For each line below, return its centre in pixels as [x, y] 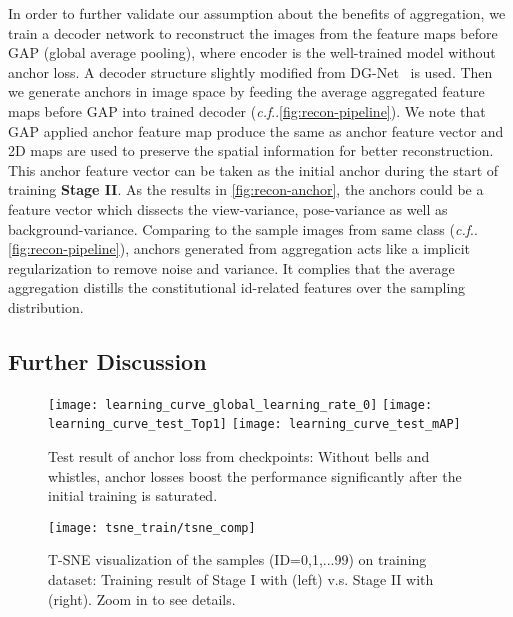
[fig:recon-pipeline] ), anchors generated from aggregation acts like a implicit [239, 248]
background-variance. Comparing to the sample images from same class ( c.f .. [243, 228]
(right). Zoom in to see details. [142, 598]
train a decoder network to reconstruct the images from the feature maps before [253, 32]
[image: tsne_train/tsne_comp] [152, 527]
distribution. [46, 306]
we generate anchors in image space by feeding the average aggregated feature [246, 91]
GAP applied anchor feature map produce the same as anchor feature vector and [256, 130]
